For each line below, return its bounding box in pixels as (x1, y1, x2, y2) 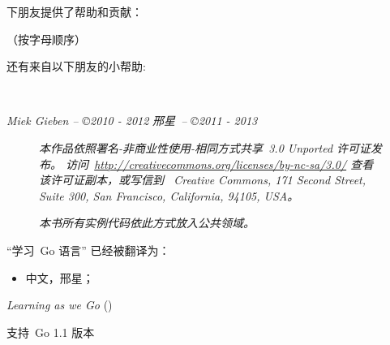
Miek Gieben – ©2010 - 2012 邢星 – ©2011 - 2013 (6, 112, 258, 129)
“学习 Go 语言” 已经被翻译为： (6, 241, 170, 258)
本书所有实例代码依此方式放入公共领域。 (39, 214, 255, 231)
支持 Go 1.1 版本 (6, 323, 95, 340)
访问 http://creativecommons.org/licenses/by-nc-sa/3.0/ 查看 (66, 155, 374, 172)
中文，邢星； (25, 269, 94, 286)
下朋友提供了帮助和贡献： (6, 3, 143, 19)
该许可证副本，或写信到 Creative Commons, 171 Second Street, (39, 171, 366, 188)
